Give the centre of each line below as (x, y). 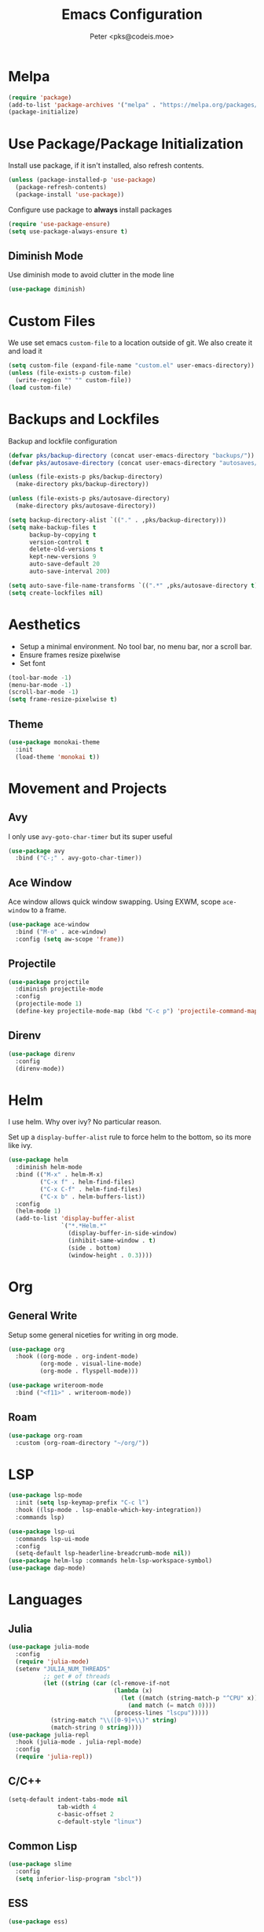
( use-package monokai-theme (54, 742)
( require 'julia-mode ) (52, 1661)
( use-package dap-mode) (47, 1568)
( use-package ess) (38, 1921)
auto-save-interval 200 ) (70, 572)
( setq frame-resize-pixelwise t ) (63, 700)
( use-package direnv (42, 1053)
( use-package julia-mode (49, 1647)
